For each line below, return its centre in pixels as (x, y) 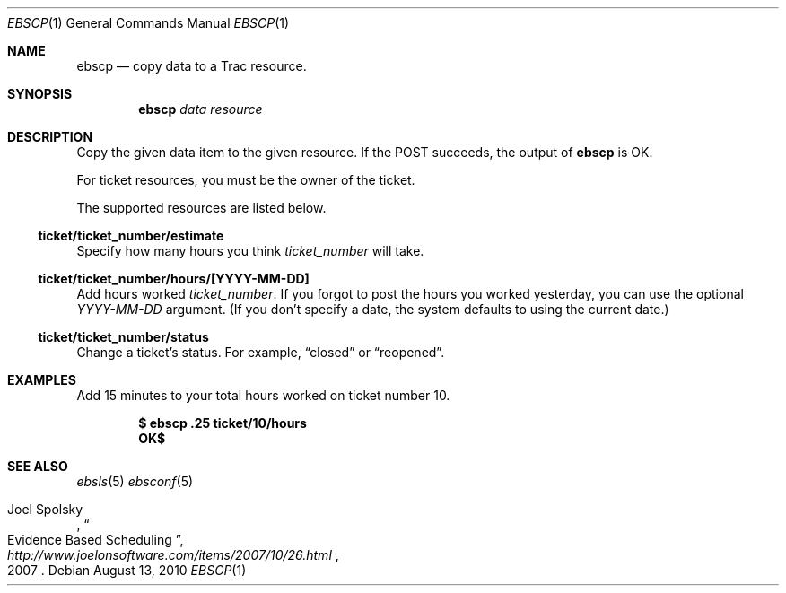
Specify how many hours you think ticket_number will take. (250, 251)
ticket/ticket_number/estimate (131, 235)
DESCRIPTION (50, 137)
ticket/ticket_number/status (123, 337)
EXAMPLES (42, 380)
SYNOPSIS (40, 94)
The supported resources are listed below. (201, 208)
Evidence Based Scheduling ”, (96, 540)
